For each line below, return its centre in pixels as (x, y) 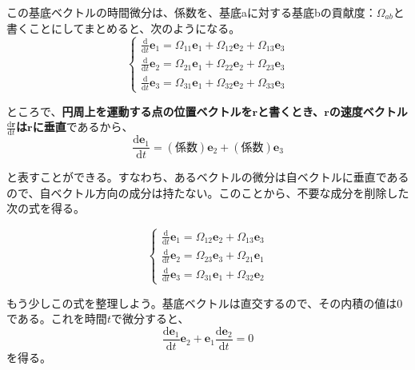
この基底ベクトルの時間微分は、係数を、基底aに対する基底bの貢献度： (192, 12)
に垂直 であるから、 (83, 127)
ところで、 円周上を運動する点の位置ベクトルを (130, 111)
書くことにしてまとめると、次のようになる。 (124, 28)
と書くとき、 (291, 111)
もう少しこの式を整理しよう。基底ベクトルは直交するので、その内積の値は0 (205, 302)
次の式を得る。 (46, 208)
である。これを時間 (57, 318)
